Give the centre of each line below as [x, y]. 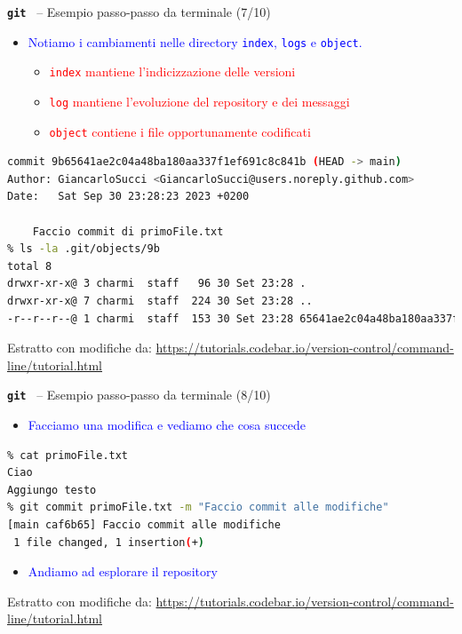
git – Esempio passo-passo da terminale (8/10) [139, 395]
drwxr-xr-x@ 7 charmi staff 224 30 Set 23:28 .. [160, 301]
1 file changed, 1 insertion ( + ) [109, 542]
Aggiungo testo [52, 490]
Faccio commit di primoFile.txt [128, 231]
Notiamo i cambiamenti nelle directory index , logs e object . [195, 41]
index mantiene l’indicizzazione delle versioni [172, 71]
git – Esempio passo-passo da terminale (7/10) [139, 12]
